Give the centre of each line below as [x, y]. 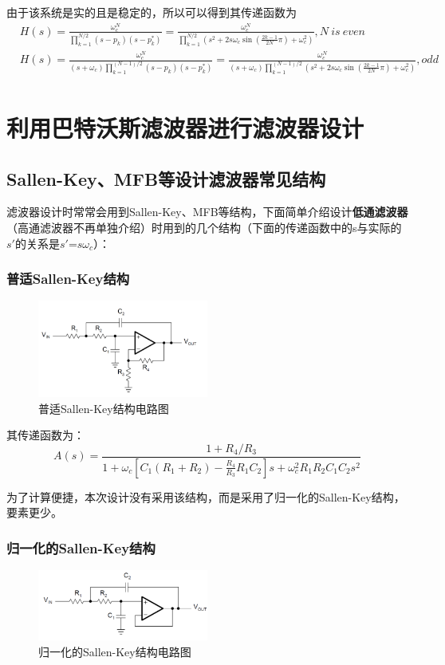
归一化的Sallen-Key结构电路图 [115, 651]
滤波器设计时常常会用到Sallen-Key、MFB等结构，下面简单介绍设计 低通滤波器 [207, 212]
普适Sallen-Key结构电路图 [104, 408]
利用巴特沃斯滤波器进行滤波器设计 [185, 128]
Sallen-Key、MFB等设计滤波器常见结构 [166, 178]
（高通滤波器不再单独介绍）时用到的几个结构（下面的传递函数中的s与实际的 [204, 228]
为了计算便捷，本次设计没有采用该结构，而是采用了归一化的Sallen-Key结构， [206, 496]
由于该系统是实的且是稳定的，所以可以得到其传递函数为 [152, 12]
